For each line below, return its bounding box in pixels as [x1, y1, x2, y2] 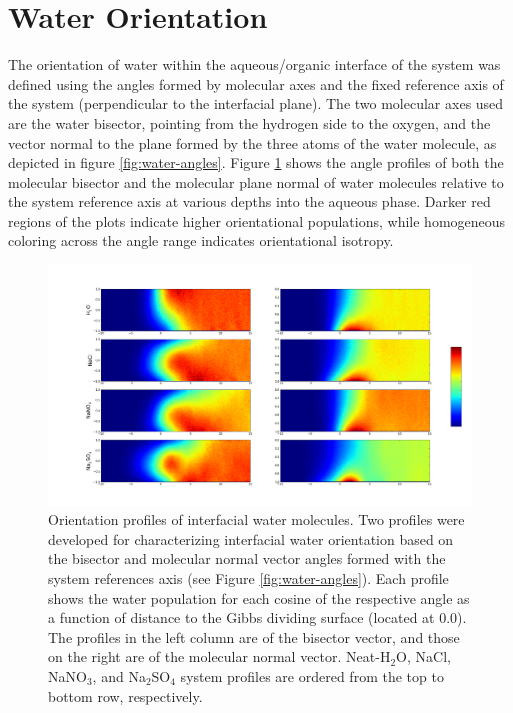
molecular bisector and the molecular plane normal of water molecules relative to [8, 171, 504, 192]
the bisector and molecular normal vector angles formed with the [48, 548, 446, 569]
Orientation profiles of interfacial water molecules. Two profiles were [48, 509, 465, 530]
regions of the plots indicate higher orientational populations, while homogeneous [8, 210, 506, 231]
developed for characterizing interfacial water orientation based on [48, 528, 454, 549]
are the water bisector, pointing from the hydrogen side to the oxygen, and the [8, 112, 491, 133]
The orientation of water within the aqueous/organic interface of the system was [8, 54, 501, 75]
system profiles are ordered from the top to [180, 665, 444, 686]
